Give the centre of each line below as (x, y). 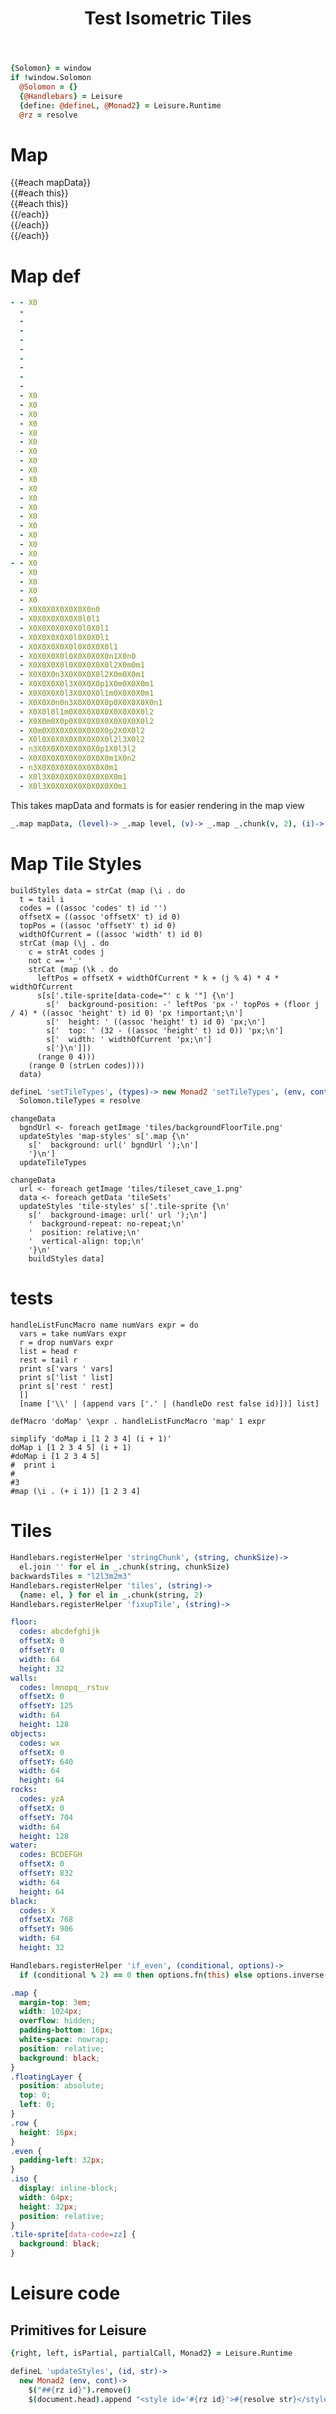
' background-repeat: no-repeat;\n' (107, 1224)
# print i (33, 1465)
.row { (24, 2123)
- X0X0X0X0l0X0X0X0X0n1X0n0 (78, 656)
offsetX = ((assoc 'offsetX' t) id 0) (100, 917)
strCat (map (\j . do (64, 943)
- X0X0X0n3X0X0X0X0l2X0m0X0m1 (82, 675)
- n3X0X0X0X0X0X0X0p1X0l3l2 (78, 749)
